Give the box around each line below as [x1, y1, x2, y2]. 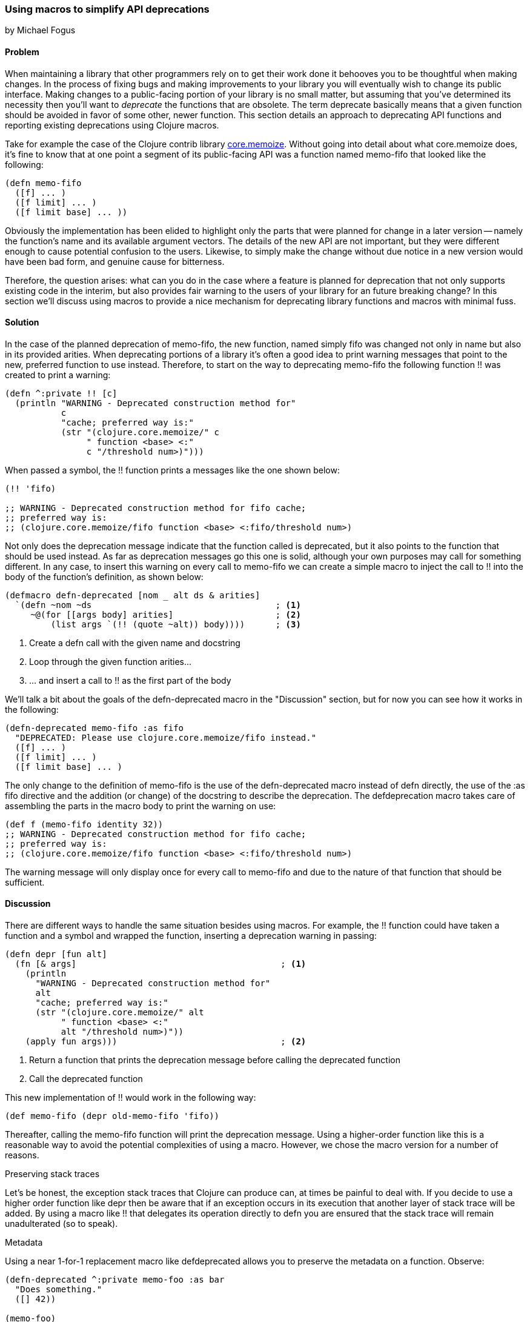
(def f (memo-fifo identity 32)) [5, 819, 164, 829]
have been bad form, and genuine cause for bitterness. [5, 256, 225, 267]
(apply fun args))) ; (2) [25, 1037, 306, 1047]
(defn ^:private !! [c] [5, 388, 118, 398]
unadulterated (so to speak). [5, 1218, 118, 1229]
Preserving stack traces [5, 1169, 100, 1180]
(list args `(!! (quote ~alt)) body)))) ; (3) [50, 619, 301, 629]
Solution [5, 317, 39, 328]
